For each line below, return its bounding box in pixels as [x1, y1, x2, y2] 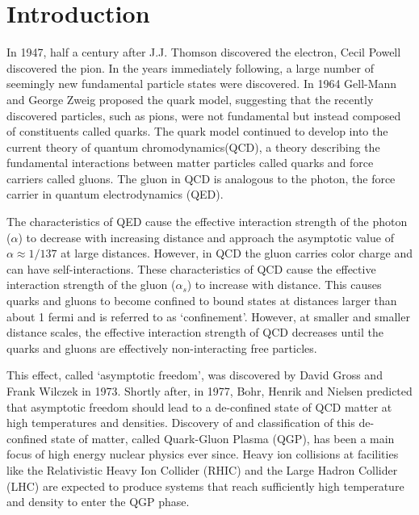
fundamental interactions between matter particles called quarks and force [6, 154, 374, 171]
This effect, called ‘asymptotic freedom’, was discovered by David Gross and [6, 366, 383, 383]
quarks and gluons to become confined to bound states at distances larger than [6, 292, 397, 309]
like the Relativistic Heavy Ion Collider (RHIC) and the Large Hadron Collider [6, 461, 398, 478]
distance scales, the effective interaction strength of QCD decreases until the [6, 324, 383, 341]
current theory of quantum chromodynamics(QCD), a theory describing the [6, 138, 380, 155]
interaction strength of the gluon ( [6, 276, 176, 293]
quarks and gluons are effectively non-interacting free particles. [6, 339, 317, 356]
